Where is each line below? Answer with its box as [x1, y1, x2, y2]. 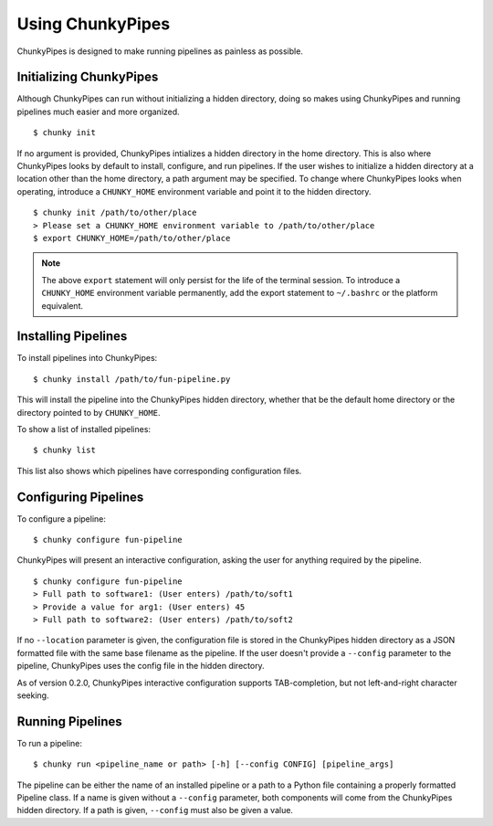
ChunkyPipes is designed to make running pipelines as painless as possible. [16, 46, 303, 57]
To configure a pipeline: [16, 513, 107, 524]
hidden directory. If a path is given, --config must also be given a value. [16, 805, 294, 816]
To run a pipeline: [16, 737, 82, 748]
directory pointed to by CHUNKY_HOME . [16, 407, 161, 418]
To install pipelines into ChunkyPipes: [16, 353, 158, 364]
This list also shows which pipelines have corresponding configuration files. [16, 465, 302, 476]
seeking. [16, 690, 49, 701]
